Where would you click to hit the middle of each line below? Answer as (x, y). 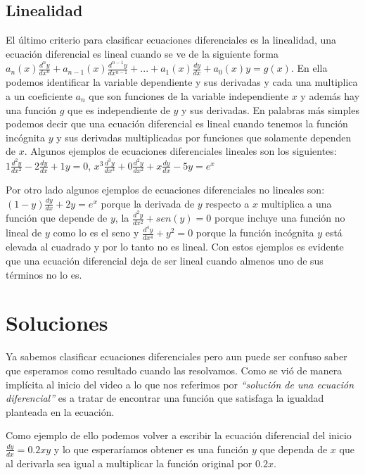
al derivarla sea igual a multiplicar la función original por (129, 463)
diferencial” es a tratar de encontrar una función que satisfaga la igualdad (165, 398)
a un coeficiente (39, 96)
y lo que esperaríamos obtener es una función (151, 449)
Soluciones (57, 323)
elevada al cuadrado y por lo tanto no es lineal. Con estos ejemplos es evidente (175, 247)
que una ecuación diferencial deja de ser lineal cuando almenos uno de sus (165, 261)
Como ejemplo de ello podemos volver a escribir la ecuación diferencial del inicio (179, 435)
